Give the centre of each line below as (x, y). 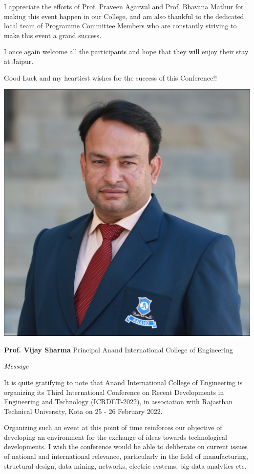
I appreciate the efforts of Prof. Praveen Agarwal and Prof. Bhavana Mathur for (124, 6)
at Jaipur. (19, 61)
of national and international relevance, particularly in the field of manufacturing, (126, 456)
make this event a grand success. (53, 35)
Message (16, 366)
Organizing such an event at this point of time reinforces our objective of (113, 427)
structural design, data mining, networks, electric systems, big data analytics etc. (125, 465)
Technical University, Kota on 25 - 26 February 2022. (83, 411)
